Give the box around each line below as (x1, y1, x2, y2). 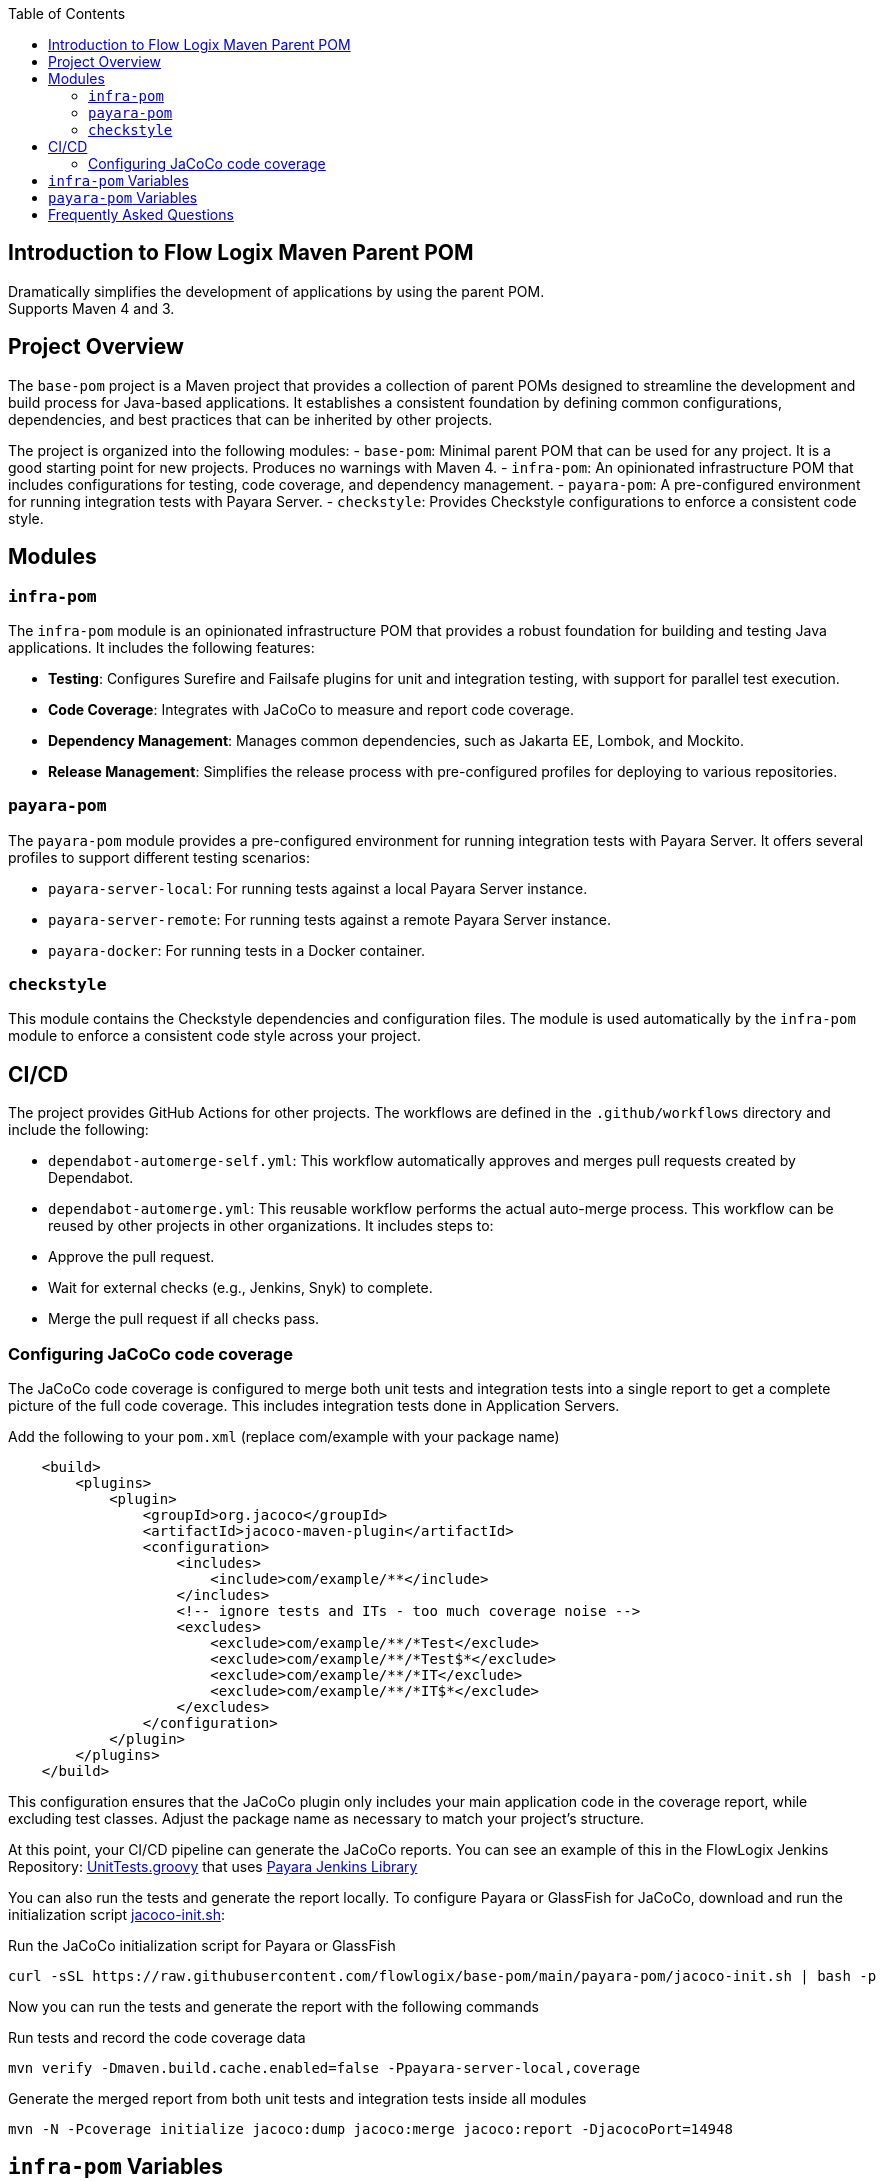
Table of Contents (8, 5, 126, 22)
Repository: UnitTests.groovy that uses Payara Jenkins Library (8, 1858, 418, 1875)
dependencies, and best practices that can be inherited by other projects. (8, 410, 493, 428)
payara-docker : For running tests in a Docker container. (48, 941, 425, 959)
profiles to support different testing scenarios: (8, 848, 311, 866)
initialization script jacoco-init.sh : (8, 1906, 225, 1923)
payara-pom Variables (48, 189, 198, 206)
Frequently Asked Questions (48, 206, 234, 223)
